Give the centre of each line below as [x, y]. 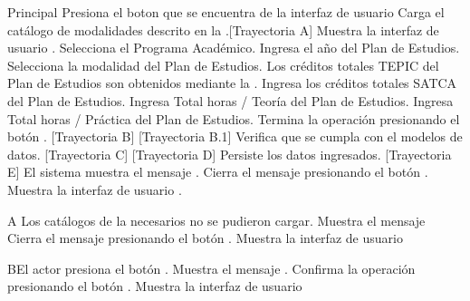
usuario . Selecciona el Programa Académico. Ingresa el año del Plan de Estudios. [234, 48]
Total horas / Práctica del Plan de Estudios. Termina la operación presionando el [234, 118]
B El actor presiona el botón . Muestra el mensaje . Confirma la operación [211, 268]
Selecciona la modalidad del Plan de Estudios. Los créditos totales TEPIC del [223, 65]
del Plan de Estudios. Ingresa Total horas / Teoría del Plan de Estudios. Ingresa [230, 100]
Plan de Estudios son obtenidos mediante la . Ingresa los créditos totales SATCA [232, 83]
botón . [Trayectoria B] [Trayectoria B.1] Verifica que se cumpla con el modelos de [235, 136]
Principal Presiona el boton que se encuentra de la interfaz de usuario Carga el [226, 12]
